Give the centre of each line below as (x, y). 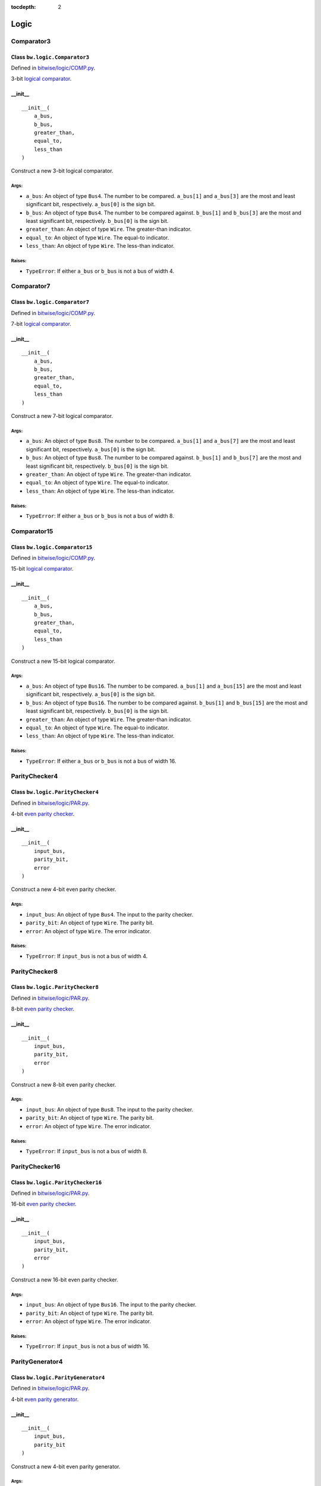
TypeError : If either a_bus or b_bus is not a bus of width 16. (101, 761)
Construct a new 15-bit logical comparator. (63, 661)
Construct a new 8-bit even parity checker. (64, 1084)
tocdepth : (23, 7)
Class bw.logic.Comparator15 (52, 547)
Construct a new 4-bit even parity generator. (66, 1466)
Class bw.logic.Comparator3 (50, 57)
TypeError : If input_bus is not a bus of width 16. (88, 1346)
